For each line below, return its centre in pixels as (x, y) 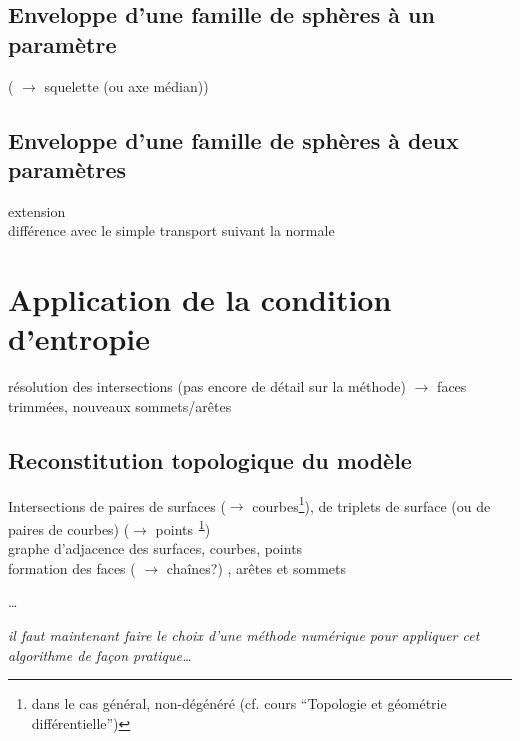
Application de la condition (200, 299)
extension (37, 210)
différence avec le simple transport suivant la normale (171, 230)
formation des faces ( (72, 567)
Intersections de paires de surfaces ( (117, 505)
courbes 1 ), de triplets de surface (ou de (371, 504)
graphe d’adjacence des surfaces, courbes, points (155, 548)
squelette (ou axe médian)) (126, 85)
